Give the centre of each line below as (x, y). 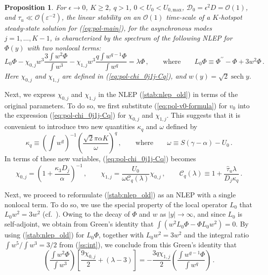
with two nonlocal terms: (64, 47)
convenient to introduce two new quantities (70, 126)
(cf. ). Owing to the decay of (86, 214)
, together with (121, 235)
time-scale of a (188, 17)
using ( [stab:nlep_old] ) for (45, 235)
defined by (181, 126)
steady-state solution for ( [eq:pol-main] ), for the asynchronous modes (108, 28)
